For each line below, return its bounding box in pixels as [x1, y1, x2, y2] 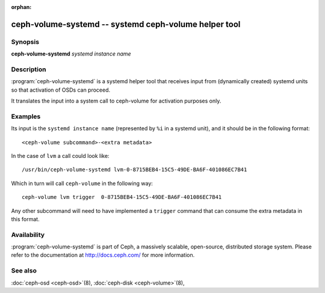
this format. [11, 215, 40, 222]
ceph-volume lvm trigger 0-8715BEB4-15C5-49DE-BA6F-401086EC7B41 [22, 194, 222, 201]
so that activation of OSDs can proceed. [11, 86, 111, 93]
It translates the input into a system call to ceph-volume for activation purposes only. [11, 97, 221, 105]
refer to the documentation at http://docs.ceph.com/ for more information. [11, 251, 195, 259]
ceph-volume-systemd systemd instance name [11, 50, 132, 57]
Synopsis [11, 37, 39, 46]
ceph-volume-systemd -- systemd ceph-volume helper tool [11, 19, 241, 30]
